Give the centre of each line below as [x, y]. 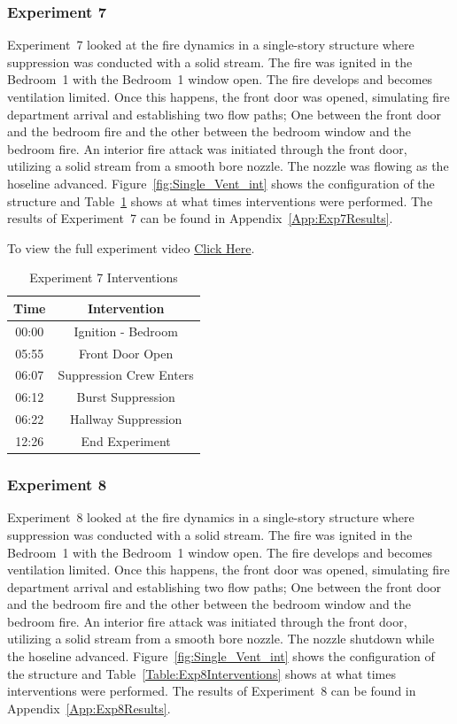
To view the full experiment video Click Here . [131, 247]
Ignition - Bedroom [126, 331]
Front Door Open [126, 353]
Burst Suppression [126, 397]
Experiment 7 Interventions [104, 277]
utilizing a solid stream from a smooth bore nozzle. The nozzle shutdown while [221, 639]
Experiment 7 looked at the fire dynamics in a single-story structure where [211, 45]
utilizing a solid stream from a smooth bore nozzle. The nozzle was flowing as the [228, 166]
